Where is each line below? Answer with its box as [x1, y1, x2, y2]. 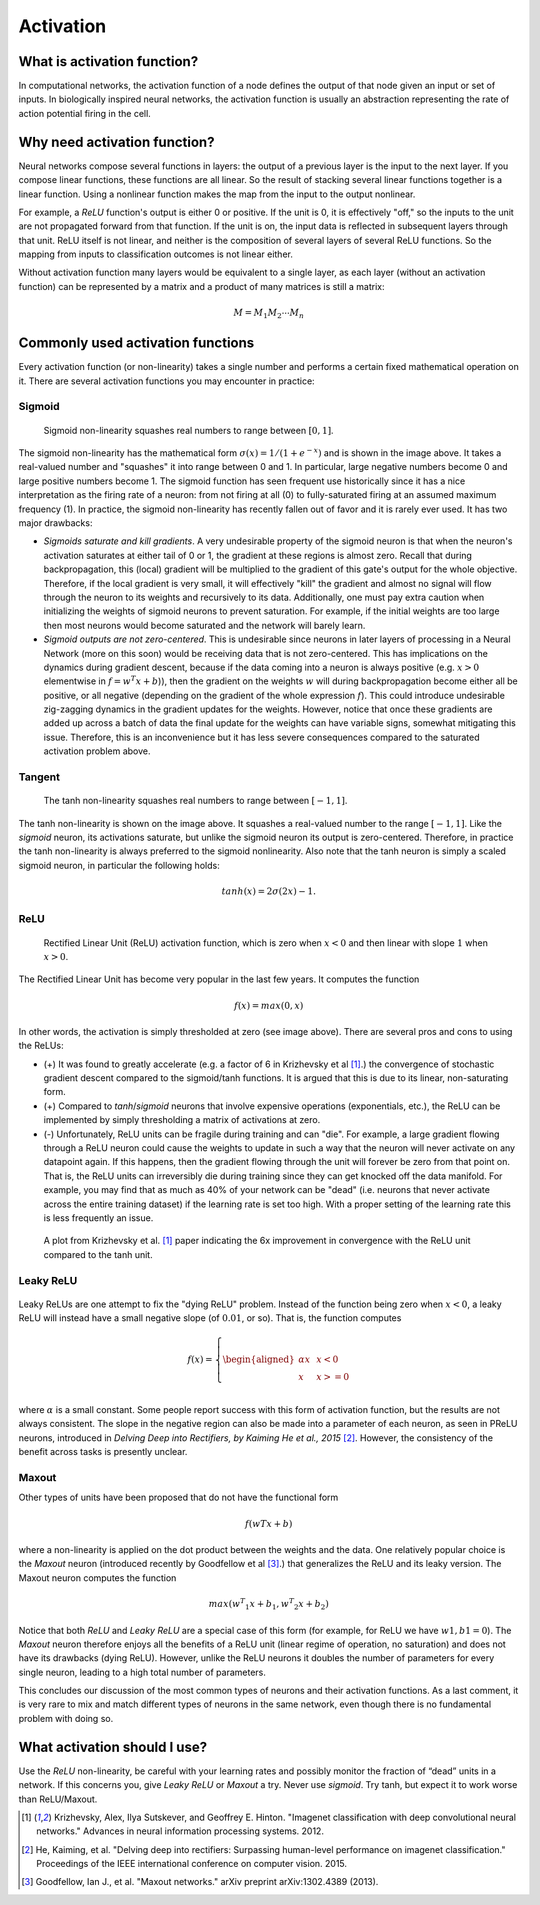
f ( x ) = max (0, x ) [233, 1000, 304, 1011]
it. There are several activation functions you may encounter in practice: [18, 375, 315, 387]
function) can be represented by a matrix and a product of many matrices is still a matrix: [18, 280, 385, 292]
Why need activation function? [18, 133, 215, 150]
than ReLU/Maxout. [18, 1793, 98, 1805]
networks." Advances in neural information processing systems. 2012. [36, 1825, 325, 1837]
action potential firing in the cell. [18, 107, 152, 119]
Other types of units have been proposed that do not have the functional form [18, 1491, 339, 1504]
